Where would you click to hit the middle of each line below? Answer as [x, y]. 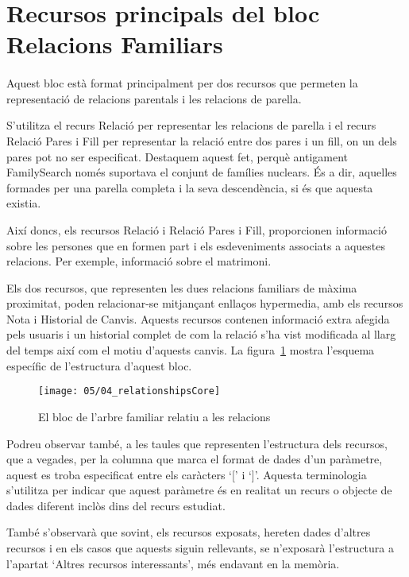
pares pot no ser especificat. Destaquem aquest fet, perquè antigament [177, 156]
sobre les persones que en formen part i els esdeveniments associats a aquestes [196, 245]
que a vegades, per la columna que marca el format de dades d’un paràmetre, [195, 459]
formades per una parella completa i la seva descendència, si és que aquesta [190, 187]
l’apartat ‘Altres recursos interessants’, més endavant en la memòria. [173, 563]
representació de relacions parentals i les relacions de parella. [154, 98]
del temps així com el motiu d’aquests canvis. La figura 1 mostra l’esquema [191, 350]
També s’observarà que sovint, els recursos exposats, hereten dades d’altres [189, 532]
